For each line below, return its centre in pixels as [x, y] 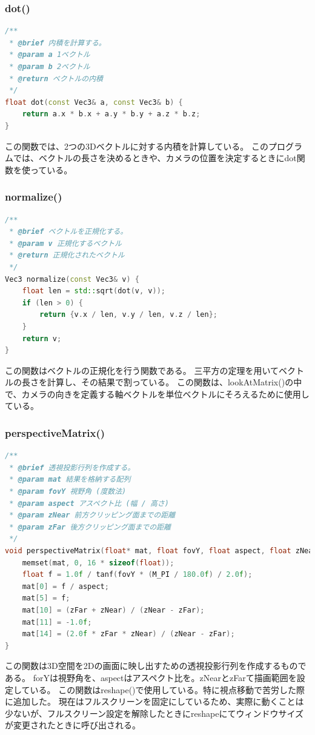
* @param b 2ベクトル [50, 67]
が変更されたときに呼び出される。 [73, 725]
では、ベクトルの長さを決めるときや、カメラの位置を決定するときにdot [155, 158]
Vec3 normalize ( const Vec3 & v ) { [72, 279]
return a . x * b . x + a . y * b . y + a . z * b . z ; [111, 114]
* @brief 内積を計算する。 [58, 43]
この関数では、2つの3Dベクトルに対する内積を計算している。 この [137, 146]
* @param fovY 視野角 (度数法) [68, 492]
